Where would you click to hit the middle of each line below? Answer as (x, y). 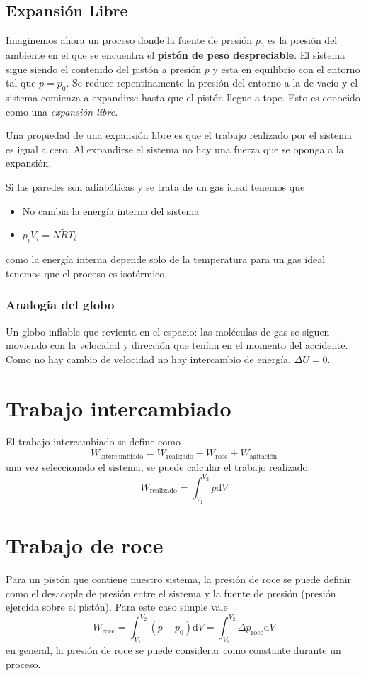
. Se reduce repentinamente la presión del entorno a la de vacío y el (212, 83)
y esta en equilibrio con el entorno (286, 68)
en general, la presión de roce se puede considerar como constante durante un (173, 650)
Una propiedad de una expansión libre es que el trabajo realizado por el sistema (179, 135)
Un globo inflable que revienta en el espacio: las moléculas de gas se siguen (168, 331)
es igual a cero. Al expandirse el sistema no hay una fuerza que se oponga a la (175, 149)
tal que (21, 83)
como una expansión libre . (62, 111)
